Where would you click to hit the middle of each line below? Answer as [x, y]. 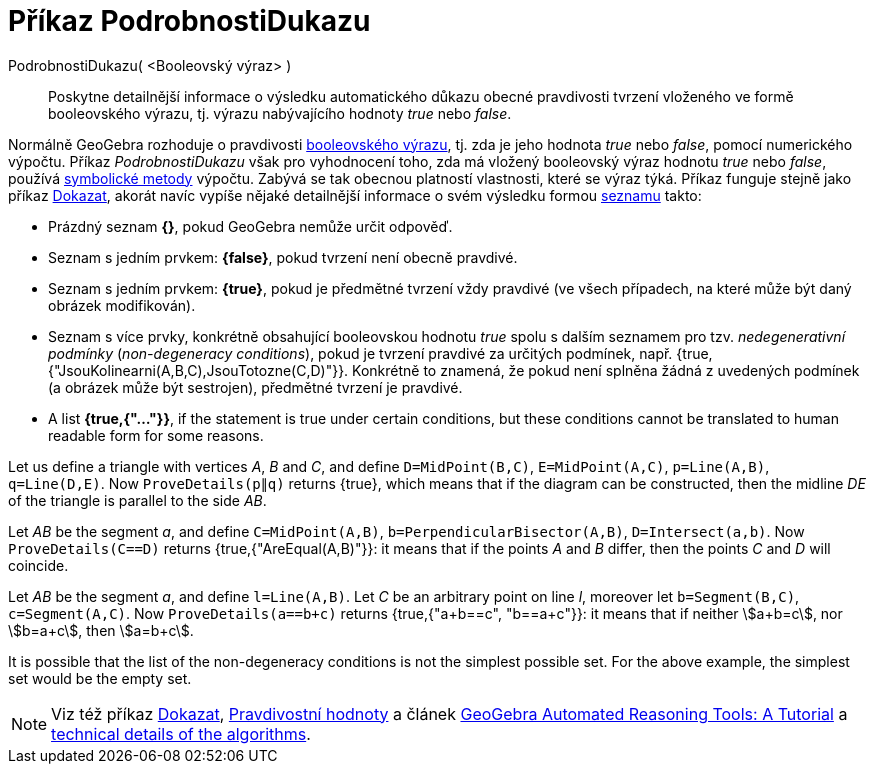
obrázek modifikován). [122, 305]
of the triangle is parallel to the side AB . [137, 500]
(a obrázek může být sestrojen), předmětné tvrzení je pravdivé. [255, 387]
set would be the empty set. [100, 678]
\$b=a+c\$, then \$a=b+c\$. [101, 630]
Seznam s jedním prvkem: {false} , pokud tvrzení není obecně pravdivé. [283, 257]
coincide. [38, 565]
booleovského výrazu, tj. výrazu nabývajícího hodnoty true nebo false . [280, 113]
